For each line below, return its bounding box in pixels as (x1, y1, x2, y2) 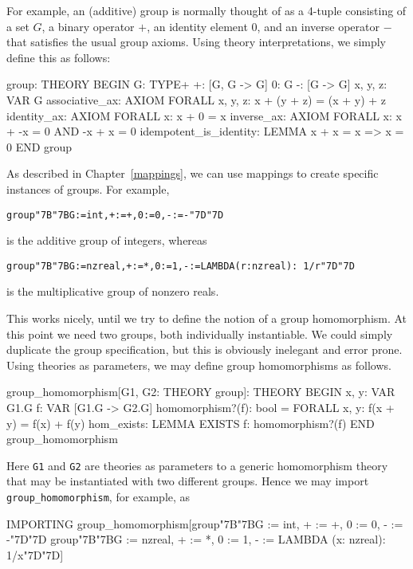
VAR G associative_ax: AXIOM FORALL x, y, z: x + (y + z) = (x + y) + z (6, 91, 387, 108)
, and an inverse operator (257, 18, 380, 34)
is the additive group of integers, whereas (6, 232, 207, 249)
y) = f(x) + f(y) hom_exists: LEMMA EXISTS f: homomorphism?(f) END (6, 414, 375, 431)
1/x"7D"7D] (6, 546, 64, 563)
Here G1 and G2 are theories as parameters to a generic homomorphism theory (6, 457, 388, 473)
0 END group (6, 138, 73, 155)
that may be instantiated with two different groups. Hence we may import (6, 473, 369, 489)
